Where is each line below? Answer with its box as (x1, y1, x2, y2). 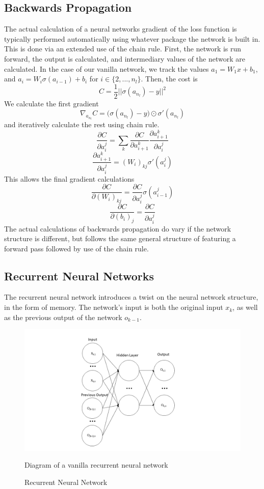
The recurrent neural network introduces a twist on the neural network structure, (4, 292, 258, 302)
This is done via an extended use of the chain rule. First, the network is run (4, 43, 242, 54)
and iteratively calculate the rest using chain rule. (4, 119, 160, 130)
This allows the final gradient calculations (4, 173, 135, 184)
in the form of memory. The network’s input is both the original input (4, 302, 223, 312)
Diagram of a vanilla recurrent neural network (24, 459, 168, 470)
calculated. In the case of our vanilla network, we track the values (4, 63, 209, 74)
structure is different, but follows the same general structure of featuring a (4, 233, 236, 244)
